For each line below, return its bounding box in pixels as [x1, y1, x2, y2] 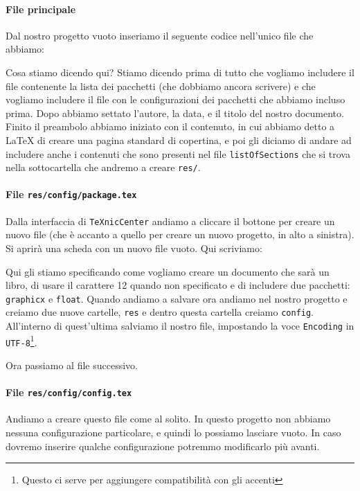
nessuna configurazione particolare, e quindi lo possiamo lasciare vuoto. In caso [6, 425, 341, 440]
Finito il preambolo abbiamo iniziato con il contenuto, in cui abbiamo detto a [6, 119, 335, 134]
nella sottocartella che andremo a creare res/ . [6, 160, 201, 175]
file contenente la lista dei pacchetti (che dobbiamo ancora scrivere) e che [6, 78, 316, 93]
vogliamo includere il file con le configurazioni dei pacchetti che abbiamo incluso [6, 92, 345, 107]
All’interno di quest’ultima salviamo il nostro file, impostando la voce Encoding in [6, 319, 354, 333]
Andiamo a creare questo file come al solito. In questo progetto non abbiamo [6, 411, 331, 426]
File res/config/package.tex [6, 187, 137, 202]
